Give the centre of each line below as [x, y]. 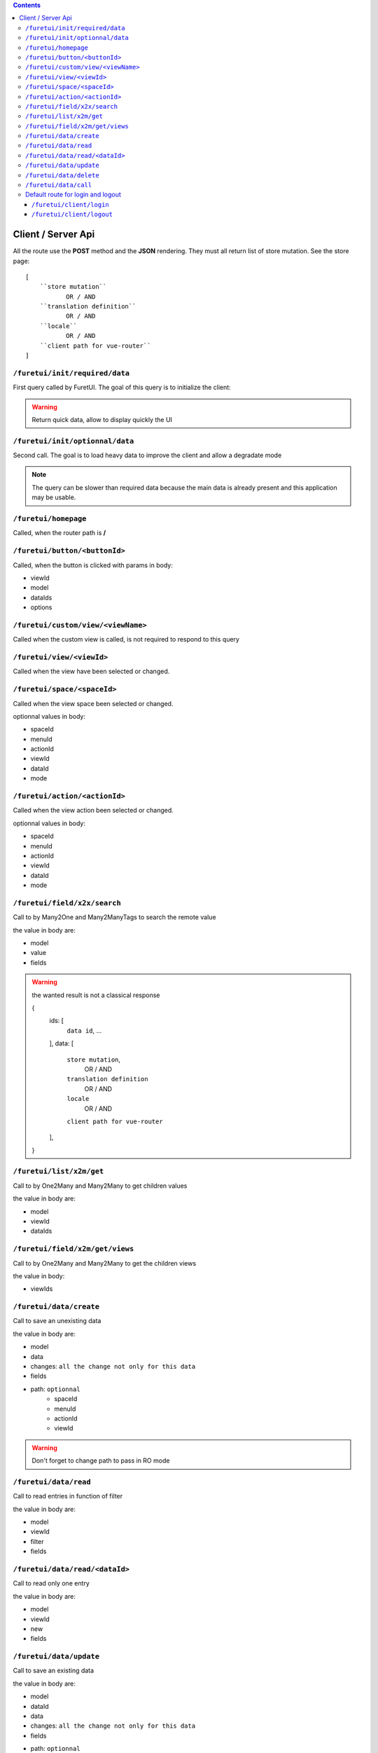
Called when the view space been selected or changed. [93, 703]
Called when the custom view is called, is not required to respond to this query [126, 639]
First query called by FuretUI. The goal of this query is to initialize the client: [122, 387]
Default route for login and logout [73, 195]
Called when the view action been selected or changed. [93, 811]
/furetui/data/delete [62, 175]
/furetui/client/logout [72, 215]
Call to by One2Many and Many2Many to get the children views [104, 1263]
